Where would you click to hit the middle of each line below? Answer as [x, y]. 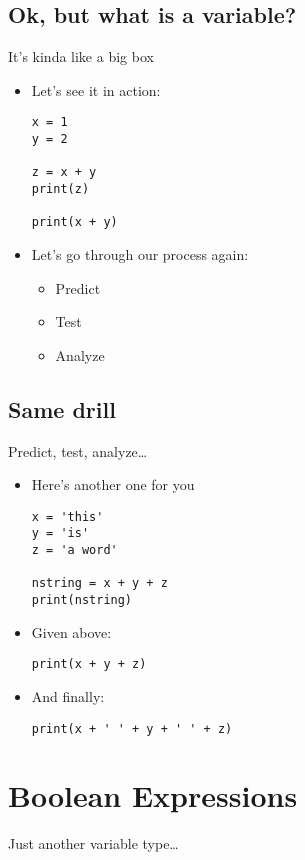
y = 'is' [60, 533]
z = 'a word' [74, 550]
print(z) [60, 189]
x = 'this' [67, 516]
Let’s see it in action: [96, 89]
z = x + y [64, 172]
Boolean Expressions [153, 795]
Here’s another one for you [113, 484]
